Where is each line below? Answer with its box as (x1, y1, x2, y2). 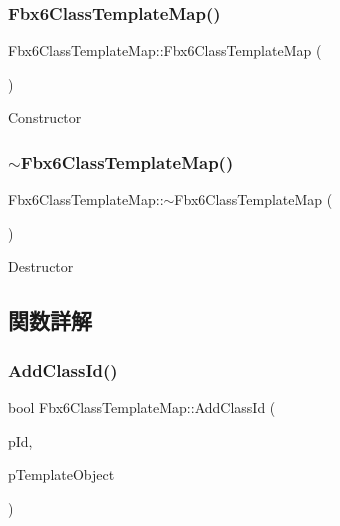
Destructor (8, 256, 74, 277)
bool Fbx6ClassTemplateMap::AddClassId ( (8, 397, 276, 417)
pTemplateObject (8, 464, 115, 485)
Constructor (8, 107, 82, 128)
